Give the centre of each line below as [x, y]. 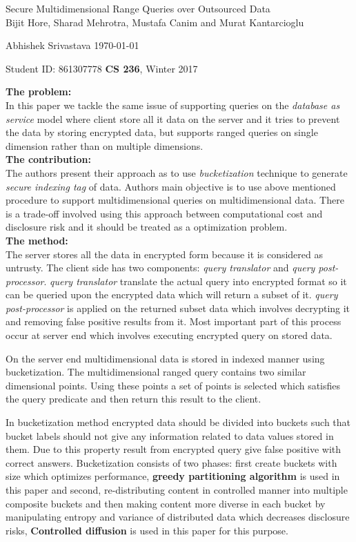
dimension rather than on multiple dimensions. [105, 145]
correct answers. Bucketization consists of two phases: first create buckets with [171, 462]
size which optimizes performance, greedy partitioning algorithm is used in [173, 476]
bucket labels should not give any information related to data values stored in [170, 435]
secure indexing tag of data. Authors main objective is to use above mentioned [171, 186]
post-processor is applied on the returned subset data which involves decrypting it [178, 308]
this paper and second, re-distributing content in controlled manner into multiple [177, 490]
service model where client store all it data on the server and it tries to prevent [173, 118]
